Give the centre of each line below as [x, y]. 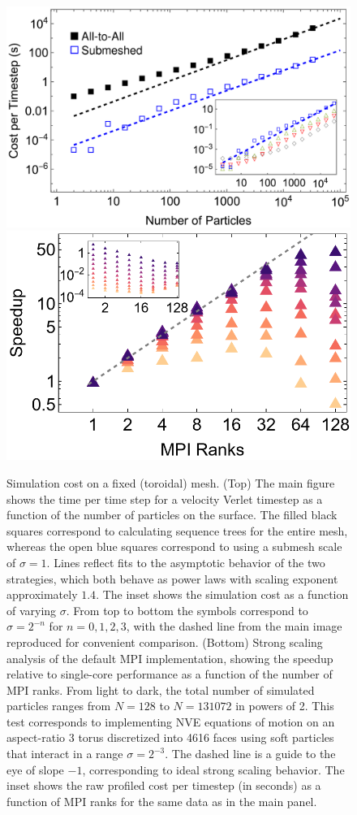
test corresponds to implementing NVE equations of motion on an [171, 721]
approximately [42, 594]
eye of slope [35, 769]
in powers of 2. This [285, 706]
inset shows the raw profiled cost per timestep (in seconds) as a [164, 785]
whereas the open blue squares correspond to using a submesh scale [174, 546]
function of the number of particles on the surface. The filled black [172, 515]
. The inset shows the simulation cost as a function [222, 594]
